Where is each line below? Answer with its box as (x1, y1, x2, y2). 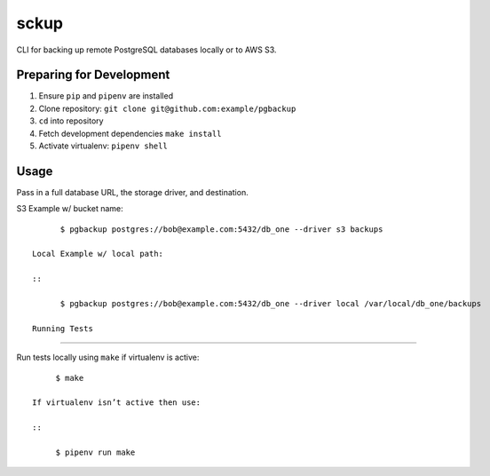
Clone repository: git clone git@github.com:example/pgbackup (38, 103, 296, 114)
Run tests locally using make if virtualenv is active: (16, 352, 200, 363)
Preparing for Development (16, 67, 170, 83)
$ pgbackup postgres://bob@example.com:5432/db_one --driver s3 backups (59, 224, 383, 234)
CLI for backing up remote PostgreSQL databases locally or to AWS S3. (16, 44, 277, 55)
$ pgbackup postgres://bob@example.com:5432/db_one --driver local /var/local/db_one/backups (59, 298, 482, 309)
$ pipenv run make (55, 447, 136, 457)
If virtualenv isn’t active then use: (32, 398, 202, 408)
